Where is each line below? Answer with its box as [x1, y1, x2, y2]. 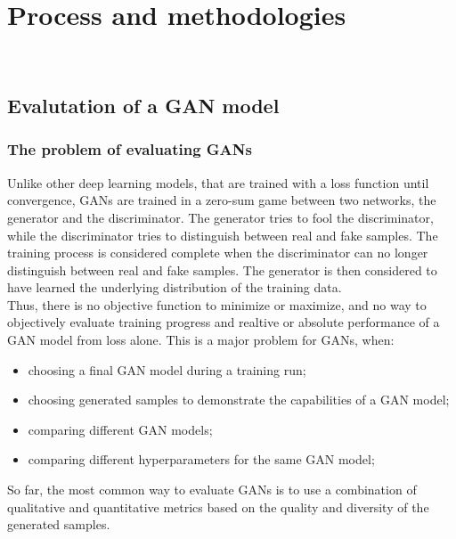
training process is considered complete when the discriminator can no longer [7, 243, 428, 262]
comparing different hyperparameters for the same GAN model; [28, 450, 375, 469]
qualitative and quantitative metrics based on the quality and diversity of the [7, 497, 429, 516]
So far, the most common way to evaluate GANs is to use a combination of [7, 480, 417, 499]
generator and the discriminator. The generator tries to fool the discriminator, [7, 208, 434, 226]
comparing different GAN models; [28, 420, 213, 438]
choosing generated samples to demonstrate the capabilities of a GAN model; [28, 390, 450, 409]
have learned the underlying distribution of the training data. [7, 278, 342, 297]
